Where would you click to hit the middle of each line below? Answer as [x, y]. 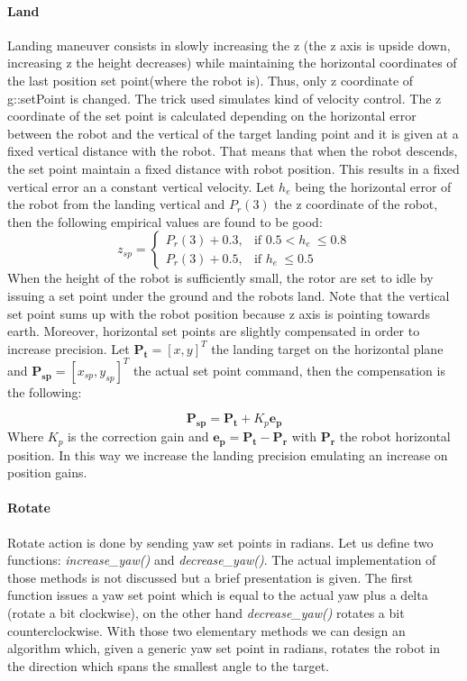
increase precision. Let [69, 348]
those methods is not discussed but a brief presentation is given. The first [210, 577]
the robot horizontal [395, 436]
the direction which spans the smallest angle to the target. [168, 665]
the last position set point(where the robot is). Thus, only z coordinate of [211, 80]
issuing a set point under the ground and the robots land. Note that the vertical [229, 295]
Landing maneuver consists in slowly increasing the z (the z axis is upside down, [229, 45]
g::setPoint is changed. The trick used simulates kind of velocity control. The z [224, 98]
